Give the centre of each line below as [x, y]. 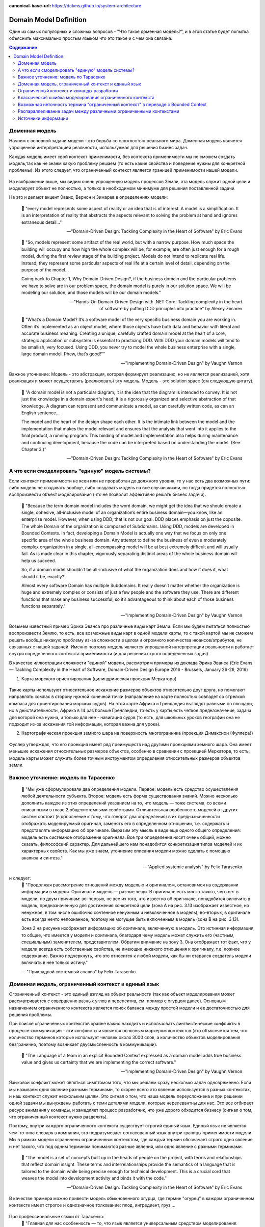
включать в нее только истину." [55, 962]
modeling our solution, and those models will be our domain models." [91, 293]
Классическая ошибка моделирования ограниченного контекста [86, 98]
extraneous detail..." [42, 222]
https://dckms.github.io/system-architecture [97, 6]
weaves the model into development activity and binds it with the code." [94, 1178]
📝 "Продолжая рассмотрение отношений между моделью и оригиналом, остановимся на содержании [130, 885]
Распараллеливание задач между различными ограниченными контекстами [99, 111]
